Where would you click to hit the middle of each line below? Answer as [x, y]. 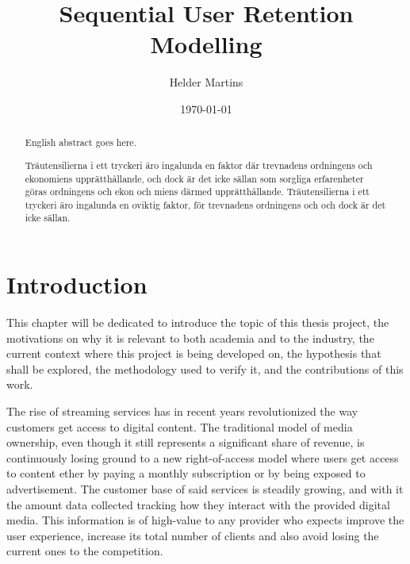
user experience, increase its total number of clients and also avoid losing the [193, 535]
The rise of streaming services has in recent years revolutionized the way [182, 411]
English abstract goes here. [80, 142]
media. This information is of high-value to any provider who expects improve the [205, 520]
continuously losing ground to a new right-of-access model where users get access [203, 457]
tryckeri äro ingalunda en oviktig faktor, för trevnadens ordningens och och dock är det [205, 204]
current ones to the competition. [85, 551]
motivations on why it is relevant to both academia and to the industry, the [190, 338]
